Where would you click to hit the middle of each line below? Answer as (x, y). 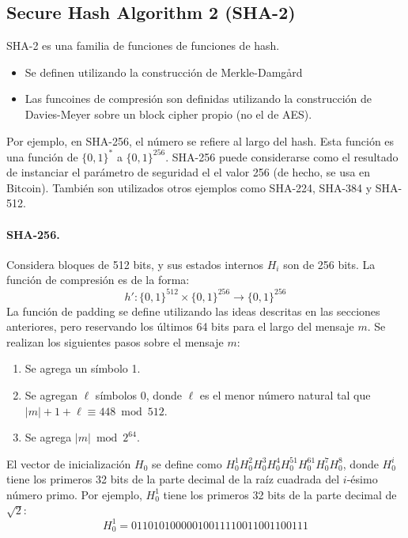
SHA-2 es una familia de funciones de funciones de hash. (143, 45)
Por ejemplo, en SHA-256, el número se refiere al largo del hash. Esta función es (200, 140)
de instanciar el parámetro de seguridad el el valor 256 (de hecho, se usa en (189, 172)
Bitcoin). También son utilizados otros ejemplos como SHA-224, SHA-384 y (189, 187)
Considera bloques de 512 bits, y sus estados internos (135, 264)
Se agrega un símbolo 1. (83, 368)
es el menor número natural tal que (285, 394)
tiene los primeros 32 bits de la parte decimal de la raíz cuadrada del (173, 479)
